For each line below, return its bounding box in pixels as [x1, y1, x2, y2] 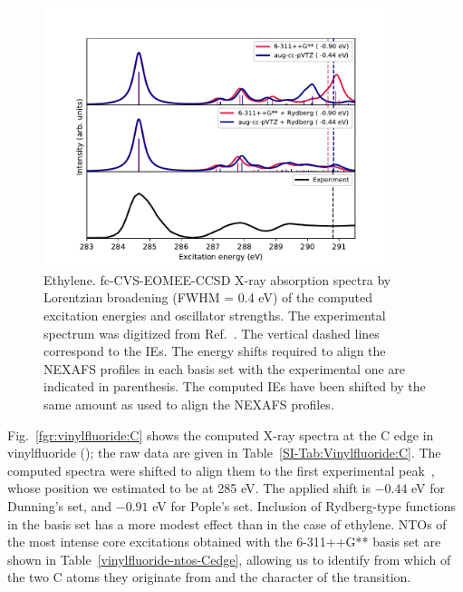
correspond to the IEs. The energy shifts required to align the [43, 341, 386, 360]
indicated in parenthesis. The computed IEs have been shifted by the [43, 377, 426, 396]
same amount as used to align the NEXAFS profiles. [43, 394, 334, 413]
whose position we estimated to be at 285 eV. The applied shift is [7, 479, 371, 498]
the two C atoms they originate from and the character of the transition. [7, 567, 411, 587]
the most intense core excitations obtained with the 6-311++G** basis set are [7, 532, 441, 551]
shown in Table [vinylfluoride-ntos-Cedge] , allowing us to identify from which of [7, 549, 451, 568]
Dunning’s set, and [7, 496, 112, 515]
